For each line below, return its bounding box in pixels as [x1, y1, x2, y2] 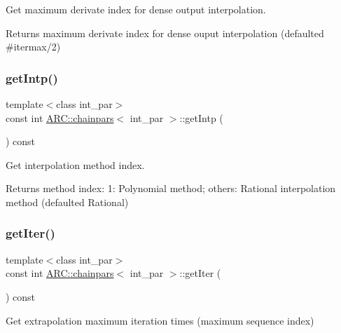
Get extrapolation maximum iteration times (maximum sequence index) [6, 313, 314, 327]
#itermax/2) [6, 39, 61, 54]
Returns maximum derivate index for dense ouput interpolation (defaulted [6, 25, 324, 40]
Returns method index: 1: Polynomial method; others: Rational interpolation [6, 181, 336, 196]
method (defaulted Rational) [6, 194, 129, 209]
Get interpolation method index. [6, 157, 145, 172]
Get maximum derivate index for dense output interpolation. [6, 2, 266, 16]
